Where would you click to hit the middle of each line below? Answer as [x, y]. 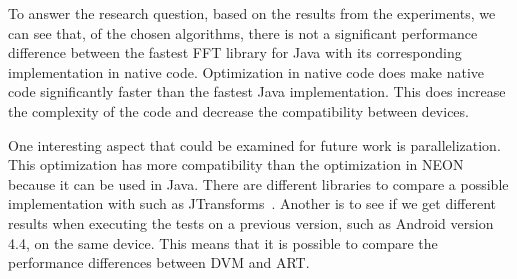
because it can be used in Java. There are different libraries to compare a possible [258, 183]
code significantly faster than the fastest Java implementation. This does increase [257, 91]
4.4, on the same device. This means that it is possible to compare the [223, 242]
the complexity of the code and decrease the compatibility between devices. [238, 110]
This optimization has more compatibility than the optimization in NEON [236, 164]
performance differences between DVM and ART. [159, 262]
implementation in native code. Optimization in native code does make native [246, 71]
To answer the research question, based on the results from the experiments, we [252, 13]
